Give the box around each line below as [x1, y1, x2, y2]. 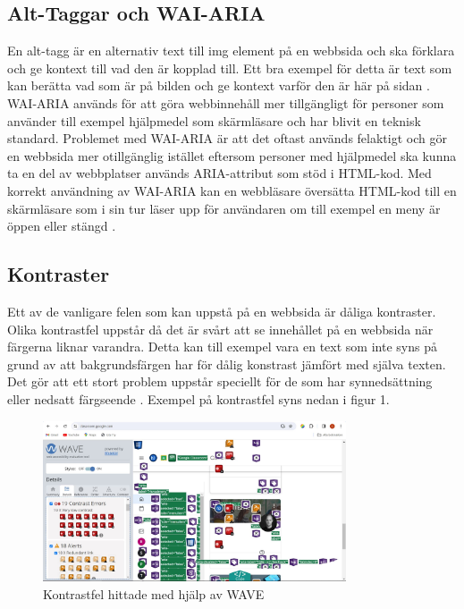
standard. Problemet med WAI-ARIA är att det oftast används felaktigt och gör [7, 129, 447, 148]
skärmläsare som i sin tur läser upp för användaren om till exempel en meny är [7, 199, 441, 217]
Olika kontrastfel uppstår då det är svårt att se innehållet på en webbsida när [7, 319, 434, 338]
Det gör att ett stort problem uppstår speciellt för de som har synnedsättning [7, 372, 433, 391]
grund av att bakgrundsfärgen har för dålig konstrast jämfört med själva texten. [7, 354, 446, 373]
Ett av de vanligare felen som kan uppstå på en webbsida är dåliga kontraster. [7, 301, 436, 320]
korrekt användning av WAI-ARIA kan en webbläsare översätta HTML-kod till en [7, 181, 457, 199]
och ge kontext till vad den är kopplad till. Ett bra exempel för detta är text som [7, 58, 452, 77]
